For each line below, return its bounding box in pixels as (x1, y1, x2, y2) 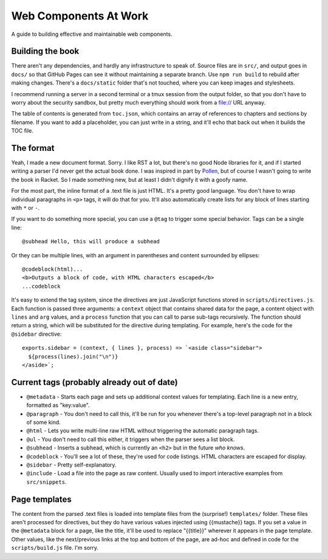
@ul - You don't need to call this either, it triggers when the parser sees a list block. (26, 436, 235, 443)
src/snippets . (26, 478, 67, 485)
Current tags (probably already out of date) (11, 377, 179, 387)
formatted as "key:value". (26, 401, 91, 409)
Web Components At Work (11, 9, 149, 23)
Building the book (11, 46, 80, 57)
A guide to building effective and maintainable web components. (11, 30, 173, 38)
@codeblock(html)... (22, 266, 83, 273)
